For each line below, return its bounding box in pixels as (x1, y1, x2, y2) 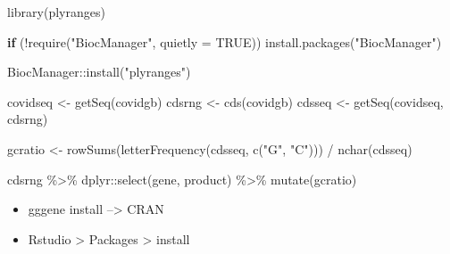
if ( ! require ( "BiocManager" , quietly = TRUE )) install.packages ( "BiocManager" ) (7, 32, 442, 51)
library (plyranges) (7, 3, 105, 20)
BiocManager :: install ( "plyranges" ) (7, 62, 191, 81)
